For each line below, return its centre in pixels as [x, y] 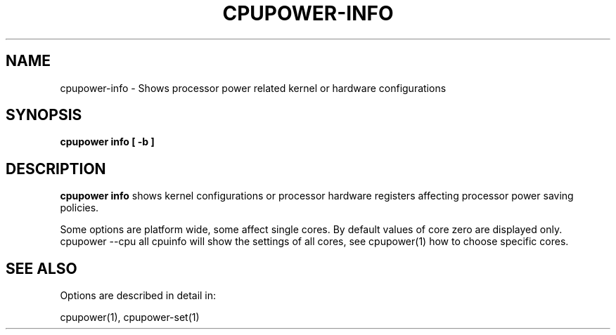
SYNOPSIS [44, 115]
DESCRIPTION [56, 169]
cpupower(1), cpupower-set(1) [130, 317]
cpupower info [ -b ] [107, 142]
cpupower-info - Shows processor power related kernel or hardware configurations [253, 88]
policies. [79, 208]
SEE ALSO [41, 268]
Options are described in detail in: [138, 296]
